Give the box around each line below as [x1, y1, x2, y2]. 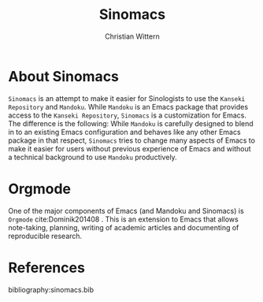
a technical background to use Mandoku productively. [8, 152, 177, 162]
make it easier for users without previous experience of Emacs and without [8, 144, 251, 153]
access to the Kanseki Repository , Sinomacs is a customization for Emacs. [8, 110, 246, 120]
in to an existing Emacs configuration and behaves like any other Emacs [8, 127, 242, 136]
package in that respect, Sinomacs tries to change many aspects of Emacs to [8, 136, 256, 145]
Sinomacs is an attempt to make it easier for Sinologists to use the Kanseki [8, 93, 246, 103]
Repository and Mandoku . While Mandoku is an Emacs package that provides [8, 102, 249, 111]
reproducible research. [8, 231, 83, 240]
